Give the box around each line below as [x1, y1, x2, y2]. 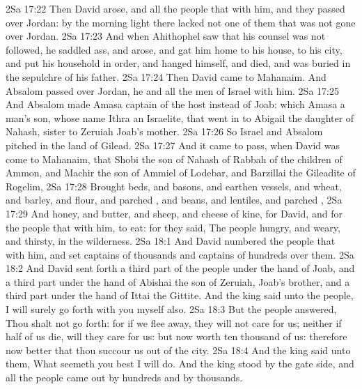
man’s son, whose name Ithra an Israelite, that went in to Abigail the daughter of [6, 110, 354, 125]
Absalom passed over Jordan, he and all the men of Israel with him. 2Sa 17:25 [6, 83, 339, 98]
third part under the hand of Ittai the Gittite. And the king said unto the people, [6, 288, 354, 303]
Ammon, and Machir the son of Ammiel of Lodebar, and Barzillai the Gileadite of [6, 165, 356, 180]
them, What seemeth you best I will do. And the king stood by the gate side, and [6, 356, 354, 371]
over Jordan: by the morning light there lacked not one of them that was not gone [6, 15, 356, 29]
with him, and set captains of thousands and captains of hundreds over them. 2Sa [6, 247, 354, 261]
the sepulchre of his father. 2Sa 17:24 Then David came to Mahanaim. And [6, 69, 326, 84]
